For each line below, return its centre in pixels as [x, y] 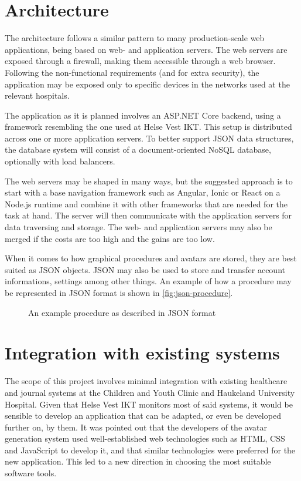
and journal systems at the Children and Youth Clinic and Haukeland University [150, 392]
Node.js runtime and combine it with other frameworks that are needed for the [146, 203]
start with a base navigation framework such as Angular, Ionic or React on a [143, 192]
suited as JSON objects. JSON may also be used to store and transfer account [145, 269]
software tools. [31, 473]
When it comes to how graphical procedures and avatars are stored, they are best [151, 258]
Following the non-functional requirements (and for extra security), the [132, 72]
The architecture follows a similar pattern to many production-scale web [135, 38]
